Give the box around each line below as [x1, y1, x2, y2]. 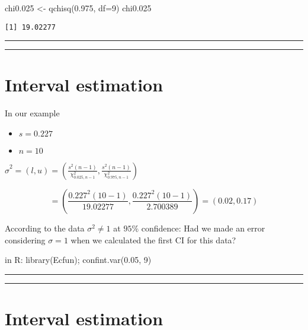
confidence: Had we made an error [141, 221, 265, 234]
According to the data [5, 221, 85, 234]
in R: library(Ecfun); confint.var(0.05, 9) [5, 253, 152, 266]
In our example [5, 107, 60, 119]
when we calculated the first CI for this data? [70, 233, 236, 246]
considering [5, 233, 46, 246]
